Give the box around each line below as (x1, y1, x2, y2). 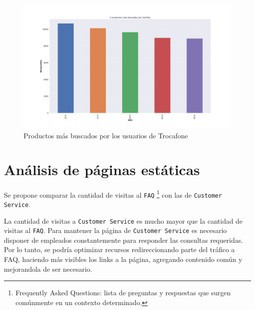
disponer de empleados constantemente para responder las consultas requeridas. (4, 234, 243, 245)
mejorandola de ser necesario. (4, 263, 92, 274)
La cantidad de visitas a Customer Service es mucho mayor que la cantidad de (4, 215, 243, 226)
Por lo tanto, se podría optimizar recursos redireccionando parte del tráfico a (4, 244, 235, 255)
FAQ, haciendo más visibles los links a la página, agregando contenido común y (4, 254, 242, 264)
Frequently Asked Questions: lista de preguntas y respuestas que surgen (15, 287, 231, 298)
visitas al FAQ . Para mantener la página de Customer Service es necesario (4, 225, 227, 235)
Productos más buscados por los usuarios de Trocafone (24, 130, 188, 140)
